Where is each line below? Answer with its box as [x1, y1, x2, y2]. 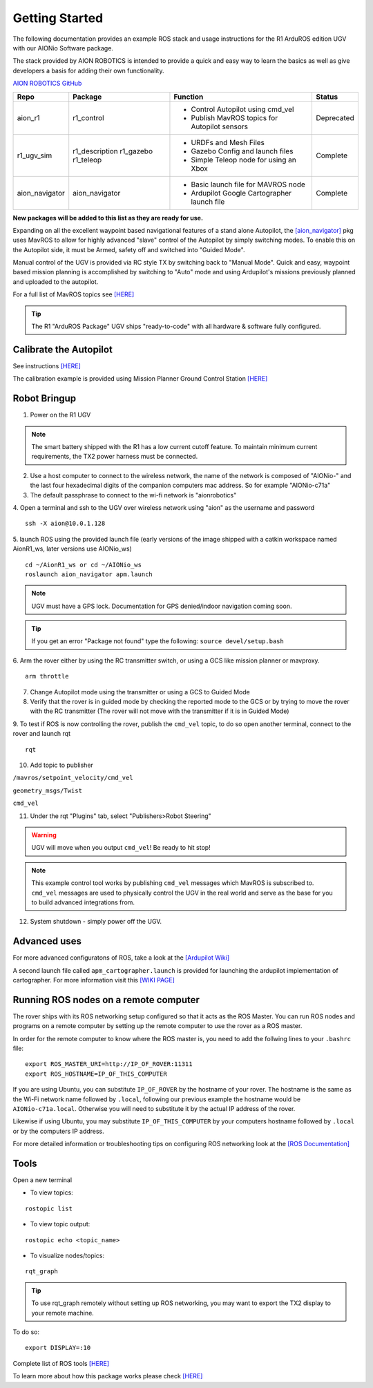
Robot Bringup [12, 392, 77, 404]
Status [316, 92, 338, 102]
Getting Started [12, 10, 104, 26]
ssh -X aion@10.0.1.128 [25, 520, 106, 528]
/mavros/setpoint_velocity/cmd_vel [12, 774, 134, 782]
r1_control [73, 113, 104, 122]
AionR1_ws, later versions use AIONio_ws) [12, 544, 133, 553]
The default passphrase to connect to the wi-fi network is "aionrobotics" [30, 491, 237, 499]
